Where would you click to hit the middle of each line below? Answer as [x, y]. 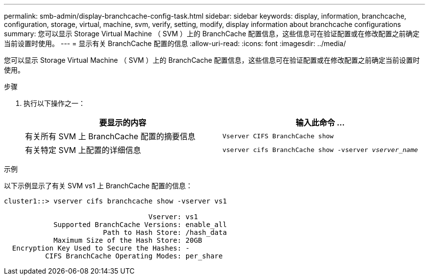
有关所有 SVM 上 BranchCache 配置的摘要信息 [110, 136]
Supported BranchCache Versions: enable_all [140, 225]
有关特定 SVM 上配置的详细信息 [83, 150]
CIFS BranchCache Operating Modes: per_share [134, 256]
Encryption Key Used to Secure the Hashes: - [101, 248]
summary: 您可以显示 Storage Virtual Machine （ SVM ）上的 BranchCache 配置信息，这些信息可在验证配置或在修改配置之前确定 [212, 34]
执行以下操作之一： [54, 103]
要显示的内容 [123, 123]
